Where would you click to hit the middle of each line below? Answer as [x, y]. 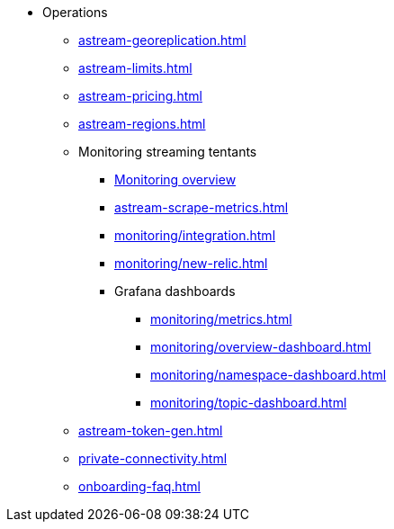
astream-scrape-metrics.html [201, 207]
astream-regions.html [142, 124]
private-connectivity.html [153, 458]
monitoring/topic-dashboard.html [249, 403]
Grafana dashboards [175, 291]
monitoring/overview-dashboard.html [261, 347]
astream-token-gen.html [151, 430]
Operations [75, 12]
